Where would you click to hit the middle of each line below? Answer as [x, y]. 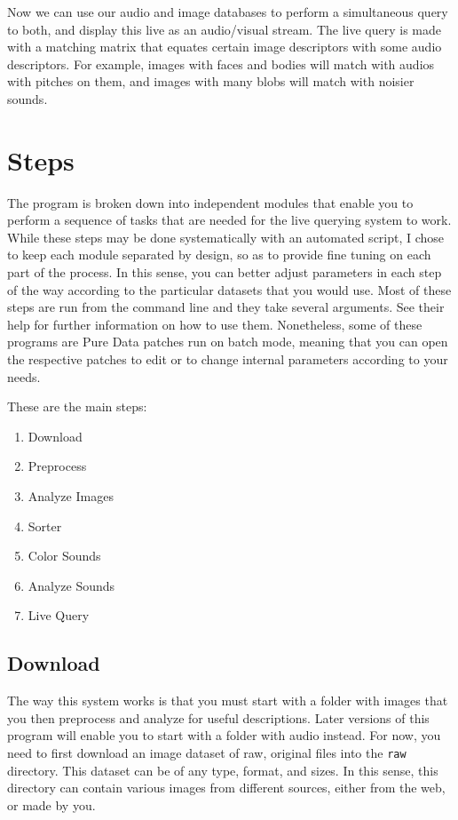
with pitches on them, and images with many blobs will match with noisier [211, 81]
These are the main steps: [77, 406]
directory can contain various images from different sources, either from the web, [226, 788]
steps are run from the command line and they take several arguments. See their [226, 307]
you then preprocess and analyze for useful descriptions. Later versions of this [218, 717]
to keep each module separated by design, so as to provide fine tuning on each [219, 255]
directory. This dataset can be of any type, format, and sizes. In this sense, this [223, 770]
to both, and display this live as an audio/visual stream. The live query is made [224, 29]
